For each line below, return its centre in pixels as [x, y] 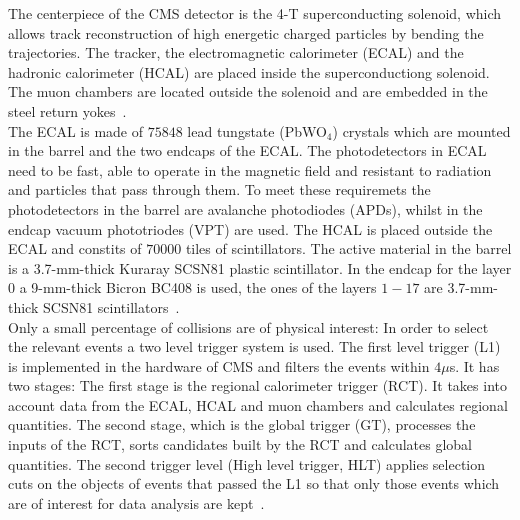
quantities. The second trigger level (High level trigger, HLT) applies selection [247, 463]
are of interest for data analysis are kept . [136, 502]
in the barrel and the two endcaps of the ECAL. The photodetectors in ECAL [247, 150]
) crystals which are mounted [421, 130]
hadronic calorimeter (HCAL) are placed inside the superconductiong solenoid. [249, 71]
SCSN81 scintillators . [111, 306]
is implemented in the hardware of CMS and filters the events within [219, 365]
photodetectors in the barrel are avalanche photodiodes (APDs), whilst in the [245, 208]
